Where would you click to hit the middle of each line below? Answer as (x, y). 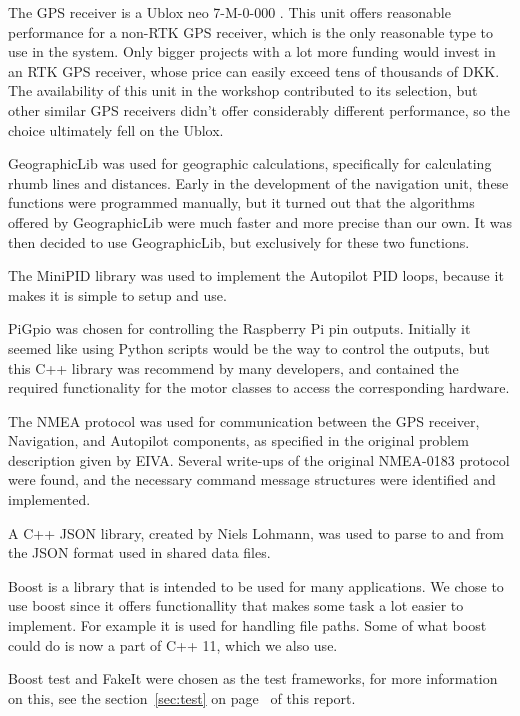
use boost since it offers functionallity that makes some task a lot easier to (236, 605)
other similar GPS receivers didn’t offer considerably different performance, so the (259, 109)
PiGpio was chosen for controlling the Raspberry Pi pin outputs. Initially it (239, 328)
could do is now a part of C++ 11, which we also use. (173, 644)
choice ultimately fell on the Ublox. (116, 129)
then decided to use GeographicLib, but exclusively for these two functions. (239, 241)
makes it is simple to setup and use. (117, 294)
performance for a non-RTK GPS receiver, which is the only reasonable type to (251, 31)
